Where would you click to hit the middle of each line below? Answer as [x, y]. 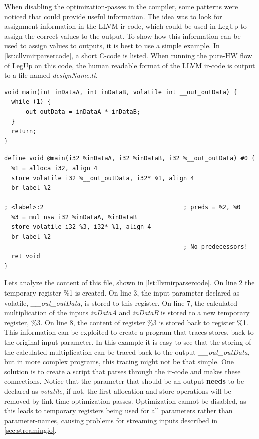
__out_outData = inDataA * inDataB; [79, 112]
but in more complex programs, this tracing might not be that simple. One [119, 361]
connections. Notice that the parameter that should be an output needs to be [124, 381]
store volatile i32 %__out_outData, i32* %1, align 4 [103, 178]
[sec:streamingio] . [30, 430]
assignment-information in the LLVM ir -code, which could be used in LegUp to [125, 26]
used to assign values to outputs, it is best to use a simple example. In [112, 45]
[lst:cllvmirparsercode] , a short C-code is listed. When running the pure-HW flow [128, 55]
